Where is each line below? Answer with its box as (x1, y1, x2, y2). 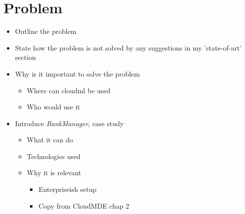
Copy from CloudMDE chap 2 (38, 200, 129, 211)
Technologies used (27, 151, 81, 161)
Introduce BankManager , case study (15, 118, 124, 128)
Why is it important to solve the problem (15, 68, 140, 79)
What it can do (27, 134, 73, 145)
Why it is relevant (27, 167, 81, 178)
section (15, 52, 36, 62)
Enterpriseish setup (38, 184, 96, 194)
